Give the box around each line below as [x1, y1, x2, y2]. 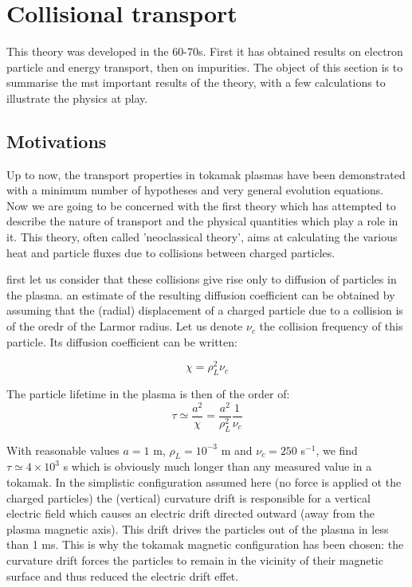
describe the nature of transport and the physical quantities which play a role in [6, 213, 398, 229]
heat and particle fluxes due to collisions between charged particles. [6, 244, 335, 260]
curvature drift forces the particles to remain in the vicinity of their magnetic [6, 552, 383, 568]
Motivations [6, 128, 107, 153]
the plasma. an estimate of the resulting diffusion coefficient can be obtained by [6, 286, 395, 303]
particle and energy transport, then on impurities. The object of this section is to [6, 58, 403, 75]
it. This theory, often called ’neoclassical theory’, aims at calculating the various [6, 229, 398, 245]
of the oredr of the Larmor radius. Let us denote [6, 318, 243, 335]
